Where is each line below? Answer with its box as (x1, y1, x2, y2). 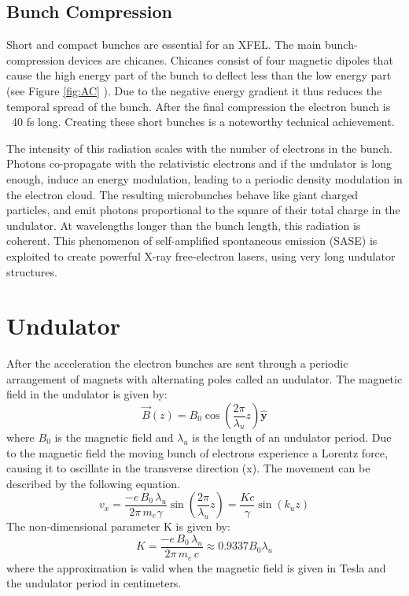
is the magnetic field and (54, 429, 174, 446)
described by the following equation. (6, 475, 181, 491)
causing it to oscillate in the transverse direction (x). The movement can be (6, 460, 370, 476)
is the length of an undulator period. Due (192, 429, 392, 446)
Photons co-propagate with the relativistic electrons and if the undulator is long (6, 155, 392, 172)
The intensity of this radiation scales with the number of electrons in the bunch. (6, 139, 392, 156)
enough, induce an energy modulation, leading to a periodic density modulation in (6, 170, 403, 187)
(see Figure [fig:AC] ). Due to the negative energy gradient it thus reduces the (6, 82, 382, 98)
